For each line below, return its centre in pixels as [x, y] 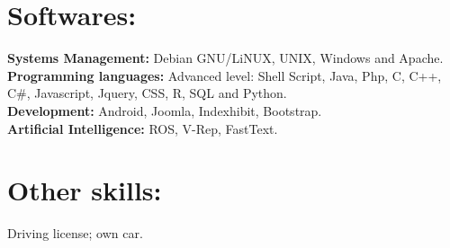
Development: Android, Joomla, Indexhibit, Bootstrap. [165, 110]
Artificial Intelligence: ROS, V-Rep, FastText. [143, 128]
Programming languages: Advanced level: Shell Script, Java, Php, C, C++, [225, 75]
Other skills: [85, 190]
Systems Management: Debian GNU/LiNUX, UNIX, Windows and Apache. [225, 58]
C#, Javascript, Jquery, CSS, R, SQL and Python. [147, 93]
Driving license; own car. [75, 233]
